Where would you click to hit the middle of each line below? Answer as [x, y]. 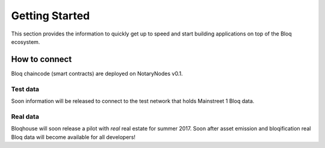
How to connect [42, 59]
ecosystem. [26, 42]
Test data [25, 89]
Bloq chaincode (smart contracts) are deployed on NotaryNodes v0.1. [97, 73]
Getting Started [51, 16]
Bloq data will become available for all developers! [73, 137]
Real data [25, 116]
